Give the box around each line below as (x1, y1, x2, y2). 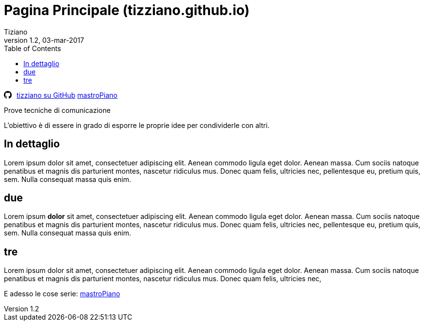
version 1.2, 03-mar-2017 (4, 36, 84, 44)
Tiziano (4, 27, 28, 36)
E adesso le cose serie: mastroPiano (4, 289, 120, 298)
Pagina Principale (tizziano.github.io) (4, 2, 250, 18)
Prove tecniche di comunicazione (4, 106, 111, 114)
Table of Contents (4, 44, 61, 53)
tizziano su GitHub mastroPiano (17, 90, 117, 99)
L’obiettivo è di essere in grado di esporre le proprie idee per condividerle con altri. (4, 121, 270, 129)
